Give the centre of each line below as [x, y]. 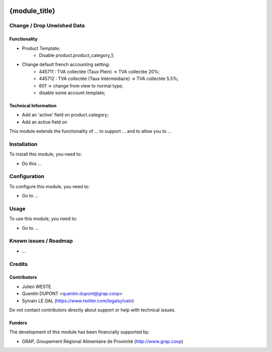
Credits [18, 264]
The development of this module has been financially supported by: [79, 332]
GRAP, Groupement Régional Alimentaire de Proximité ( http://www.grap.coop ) [103, 341]
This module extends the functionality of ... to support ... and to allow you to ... [90, 131]
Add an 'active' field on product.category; [65, 115]
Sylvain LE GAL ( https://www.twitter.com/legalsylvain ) [78, 301]
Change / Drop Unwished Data [47, 26]
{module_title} [32, 11]
